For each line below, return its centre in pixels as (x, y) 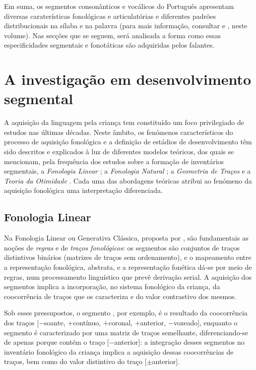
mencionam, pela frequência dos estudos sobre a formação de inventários (114, 161)
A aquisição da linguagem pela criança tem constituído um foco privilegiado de (124, 122)
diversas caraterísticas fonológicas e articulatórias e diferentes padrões (110, 16)
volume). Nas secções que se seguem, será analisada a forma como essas (113, 35)
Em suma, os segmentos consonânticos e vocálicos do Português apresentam (119, 6)
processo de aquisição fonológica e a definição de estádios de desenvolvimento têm (128, 142)
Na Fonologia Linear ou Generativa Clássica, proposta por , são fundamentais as (126, 238)
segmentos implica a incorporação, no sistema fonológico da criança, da (112, 286)
